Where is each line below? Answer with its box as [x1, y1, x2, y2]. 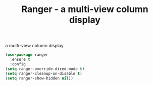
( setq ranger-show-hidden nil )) [5, 75, 73, 81]
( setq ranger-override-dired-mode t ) [5, 66, 85, 71]
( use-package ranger [5, 52, 49, 57]
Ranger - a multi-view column [21, 4, 148, 15]
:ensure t [10, 57, 30, 62]
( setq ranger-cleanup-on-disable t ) [5, 71, 82, 76]
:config [10, 61, 26, 66]
